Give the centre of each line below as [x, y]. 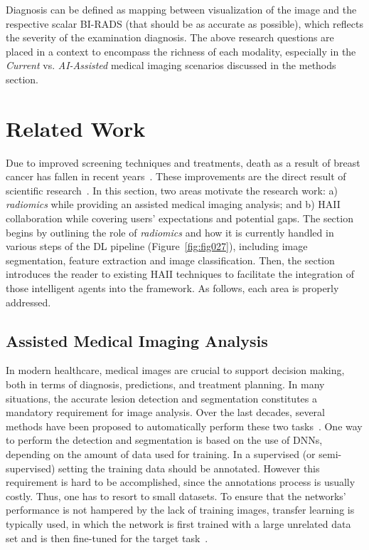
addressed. [28, 302]
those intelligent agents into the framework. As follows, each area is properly [172, 288]
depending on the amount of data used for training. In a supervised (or [161, 453]
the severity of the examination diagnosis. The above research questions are [170, 37]
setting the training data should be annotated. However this [189, 468]
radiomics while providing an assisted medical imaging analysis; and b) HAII [173, 204]
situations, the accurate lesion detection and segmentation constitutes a [161, 398]
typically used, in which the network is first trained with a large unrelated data [178, 523]
